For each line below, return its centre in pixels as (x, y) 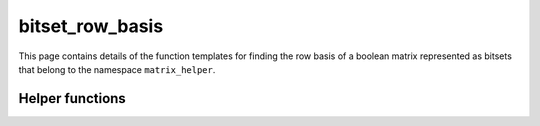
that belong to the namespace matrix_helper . (117, 69)
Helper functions (72, 98)
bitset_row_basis (91, 26)
